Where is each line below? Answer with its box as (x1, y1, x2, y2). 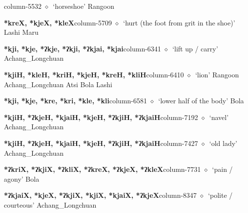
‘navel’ (209, 112, 229, 122)
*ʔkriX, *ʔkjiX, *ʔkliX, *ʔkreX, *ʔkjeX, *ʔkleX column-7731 (4, 164, 201, 174)
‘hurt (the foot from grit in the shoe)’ (123, 17, 235, 27)
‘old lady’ (209, 138, 237, 148)
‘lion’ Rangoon (195, 69, 239, 79)
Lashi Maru (4, 27, 39, 37)
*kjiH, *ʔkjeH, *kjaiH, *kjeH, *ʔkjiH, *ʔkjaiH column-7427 (4, 138, 198, 148)
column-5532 (4, 1, 41, 11)
